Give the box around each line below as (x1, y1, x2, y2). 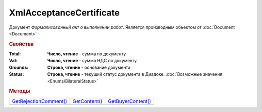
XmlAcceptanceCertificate (9, 7, 120, 18)
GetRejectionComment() (12, 97, 67, 104)
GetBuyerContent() (108, 97, 151, 104)
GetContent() (72, 97, 103, 104)
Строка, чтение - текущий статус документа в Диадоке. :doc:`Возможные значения (47, 71, 223, 77)
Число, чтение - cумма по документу (47, 51, 126, 57)
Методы (9, 88, 30, 95)
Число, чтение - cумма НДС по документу (47, 58, 137, 64)
